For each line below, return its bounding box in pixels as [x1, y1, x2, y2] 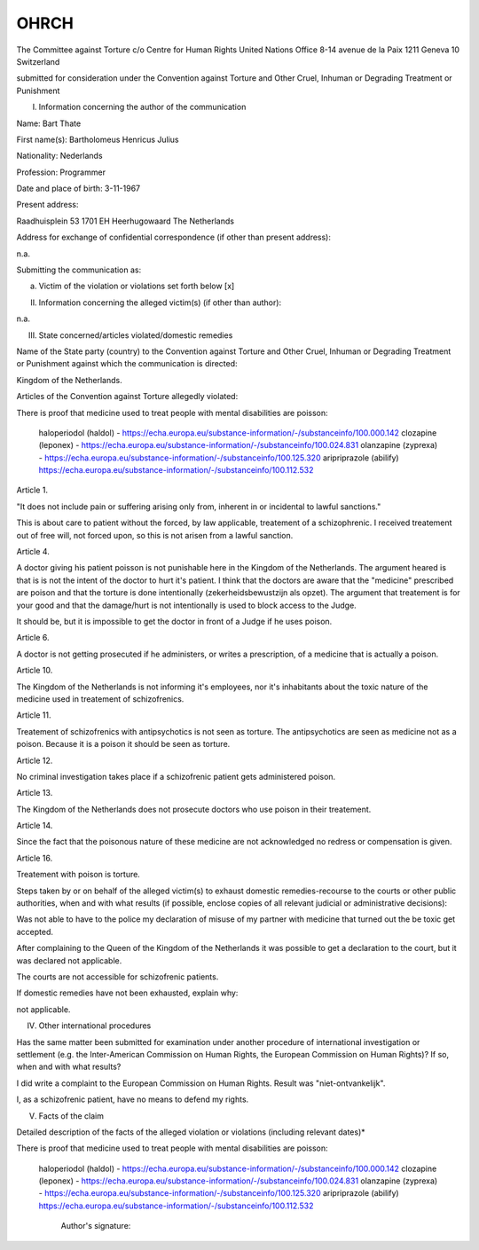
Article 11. [16, 710, 52, 720]
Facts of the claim [38, 1110, 104, 1121]
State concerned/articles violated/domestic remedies [38, 329, 233, 341]
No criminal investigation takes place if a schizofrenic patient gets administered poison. [16, 771, 336, 782]
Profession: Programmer [16, 167, 106, 177]
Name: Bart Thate [16, 118, 82, 129]
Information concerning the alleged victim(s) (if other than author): [38, 297, 282, 308]
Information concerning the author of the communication [38, 102, 247, 113]
